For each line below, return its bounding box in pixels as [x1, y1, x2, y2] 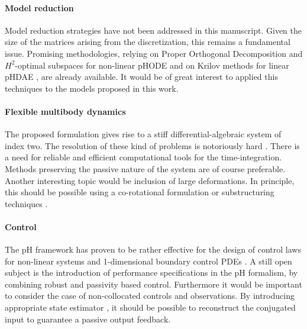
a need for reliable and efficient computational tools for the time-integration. [5, 151, 282, 163]
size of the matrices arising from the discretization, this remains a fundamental [5, 36, 290, 48]
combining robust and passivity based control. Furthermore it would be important [5, 278, 302, 290]
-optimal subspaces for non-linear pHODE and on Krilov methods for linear [15, 59, 289, 71]
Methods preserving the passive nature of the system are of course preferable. [5, 162, 286, 175]
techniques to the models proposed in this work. [5, 82, 179, 94]
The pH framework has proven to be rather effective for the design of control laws [5, 243, 301, 256]
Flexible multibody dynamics [5, 105, 126, 117]
